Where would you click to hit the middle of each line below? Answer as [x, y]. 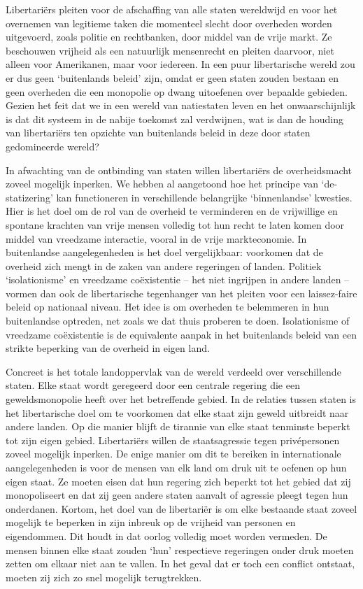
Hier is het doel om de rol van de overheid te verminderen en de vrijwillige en [172, 211]
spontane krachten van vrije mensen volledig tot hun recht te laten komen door [175, 224]
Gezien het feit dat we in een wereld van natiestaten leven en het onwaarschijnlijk [181, 105]
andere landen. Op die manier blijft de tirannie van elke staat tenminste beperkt [178, 426]
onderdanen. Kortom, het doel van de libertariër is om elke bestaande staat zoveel [181, 508]
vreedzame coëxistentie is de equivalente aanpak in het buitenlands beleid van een [181, 334]
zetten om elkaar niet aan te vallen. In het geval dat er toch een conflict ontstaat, [180, 563]
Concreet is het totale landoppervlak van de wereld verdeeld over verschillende [173, 371]
